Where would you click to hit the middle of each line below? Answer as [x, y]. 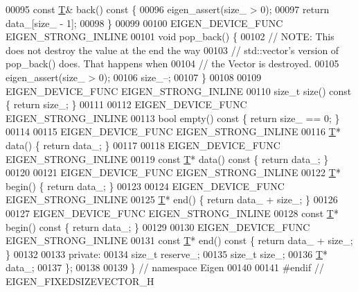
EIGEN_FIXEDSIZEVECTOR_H [80, 281]
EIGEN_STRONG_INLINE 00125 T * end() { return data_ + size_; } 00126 [172, 199]
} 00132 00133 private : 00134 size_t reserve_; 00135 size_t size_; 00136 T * [167, 254]
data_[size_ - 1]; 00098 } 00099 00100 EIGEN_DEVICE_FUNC [144, 23]
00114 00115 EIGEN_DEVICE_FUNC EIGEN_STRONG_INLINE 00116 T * [173, 131]
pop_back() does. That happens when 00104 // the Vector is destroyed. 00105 [172, 63]
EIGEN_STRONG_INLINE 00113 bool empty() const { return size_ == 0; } [173, 118]
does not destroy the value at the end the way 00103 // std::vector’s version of [172, 50]
